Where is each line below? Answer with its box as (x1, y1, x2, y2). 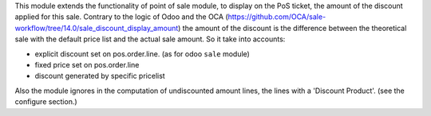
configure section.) (14, 97, 77, 106)
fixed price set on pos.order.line (34, 60, 140, 69)
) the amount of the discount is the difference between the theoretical (178, 23, 407, 33)
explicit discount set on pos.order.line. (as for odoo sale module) (34, 48, 251, 59)
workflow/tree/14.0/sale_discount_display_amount (14, 23, 179, 33)
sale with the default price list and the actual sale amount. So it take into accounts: (14, 34, 286, 44)
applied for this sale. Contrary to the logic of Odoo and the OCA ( (14, 12, 228, 21)
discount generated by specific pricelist (34, 72, 165, 81)
